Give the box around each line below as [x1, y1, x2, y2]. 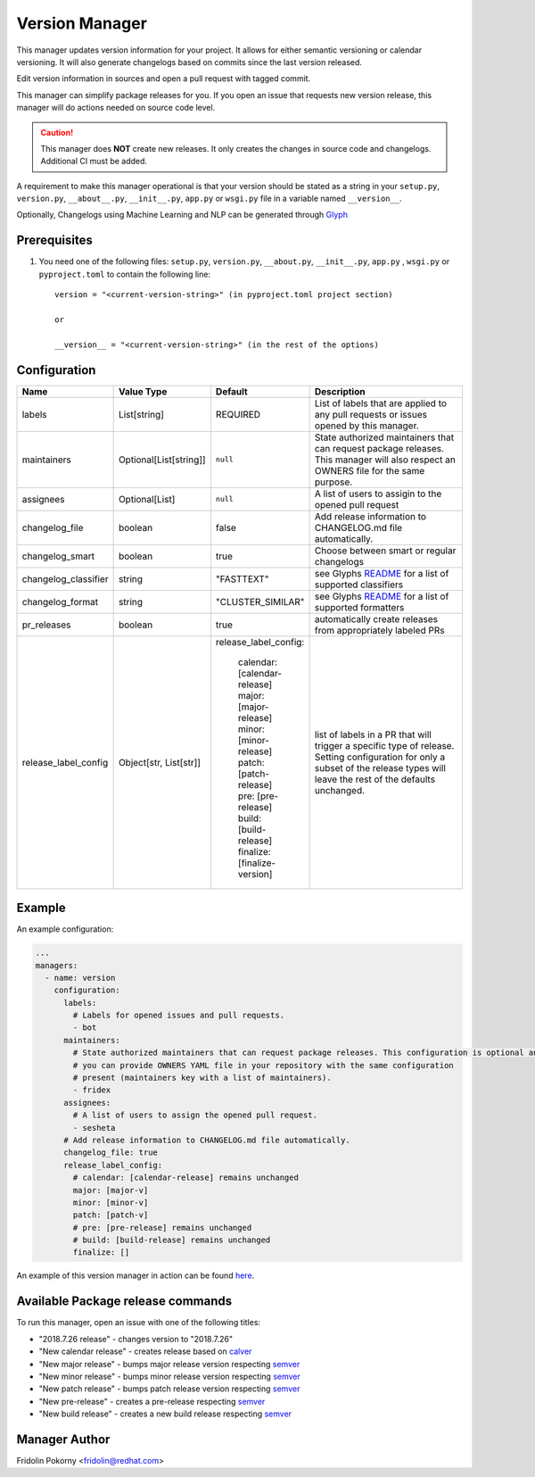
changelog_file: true [63, 1148, 158, 1158]
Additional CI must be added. [40, 156, 147, 167]
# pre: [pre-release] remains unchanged [72, 1223, 252, 1232]
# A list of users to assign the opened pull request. [72, 1110, 318, 1120]
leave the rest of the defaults [314, 773, 436, 785]
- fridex [72, 1085, 111, 1095]
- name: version [45, 973, 116, 983]
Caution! [40, 127, 74, 137]
